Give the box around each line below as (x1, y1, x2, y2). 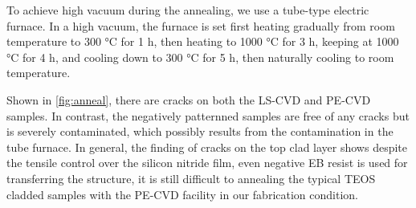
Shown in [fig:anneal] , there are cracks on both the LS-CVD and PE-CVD (6, 91, 371, 108)
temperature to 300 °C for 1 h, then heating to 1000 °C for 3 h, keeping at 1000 (6, 33, 399, 50)
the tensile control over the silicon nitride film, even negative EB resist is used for (6, 154, 408, 171)
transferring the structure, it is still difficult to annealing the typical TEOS (6, 169, 376, 186)
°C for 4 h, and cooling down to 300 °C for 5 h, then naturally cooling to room (6, 48, 394, 65)
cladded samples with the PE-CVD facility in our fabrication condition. (6, 186, 358, 202)
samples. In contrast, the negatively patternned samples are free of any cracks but (6, 107, 410, 124)
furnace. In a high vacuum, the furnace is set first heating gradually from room (6, 17, 395, 34)
